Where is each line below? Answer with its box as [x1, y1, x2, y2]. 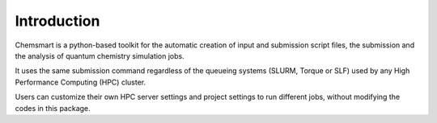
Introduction [15, 12, 100, 30]
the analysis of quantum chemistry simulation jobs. [15, 51, 185, 60]
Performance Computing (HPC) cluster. [15, 77, 146, 87]
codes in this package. [15, 103, 91, 113]
